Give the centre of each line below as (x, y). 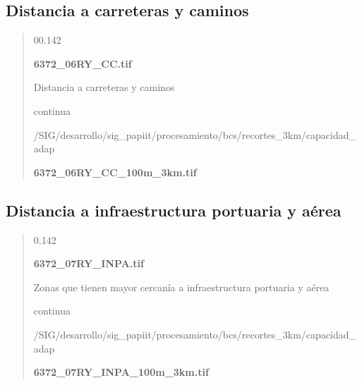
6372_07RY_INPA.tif (89, 263)
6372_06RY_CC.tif (83, 63)
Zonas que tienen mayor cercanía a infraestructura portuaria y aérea (181, 287)
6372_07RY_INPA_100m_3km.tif (121, 372)
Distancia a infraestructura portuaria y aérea (174, 210)
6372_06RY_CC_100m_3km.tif (115, 172)
